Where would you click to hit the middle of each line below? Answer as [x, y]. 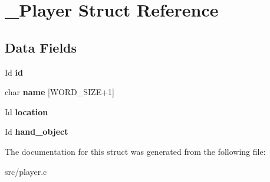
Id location [27, 111]
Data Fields [41, 47]
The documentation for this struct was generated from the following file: [135, 151]
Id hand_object [37, 131]
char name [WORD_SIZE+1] [60, 92]
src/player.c [26, 171]
